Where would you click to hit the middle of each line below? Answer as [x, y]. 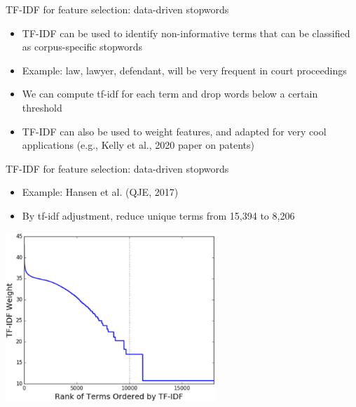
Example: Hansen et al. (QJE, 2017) [100, 192]
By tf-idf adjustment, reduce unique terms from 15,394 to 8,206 [158, 215]
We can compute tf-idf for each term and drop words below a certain [170, 94]
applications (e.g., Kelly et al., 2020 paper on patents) [138, 145]
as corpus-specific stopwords [82, 47]
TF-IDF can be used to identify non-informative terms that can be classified [186, 33]
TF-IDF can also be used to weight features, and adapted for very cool [174, 131]
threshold [42, 107]
